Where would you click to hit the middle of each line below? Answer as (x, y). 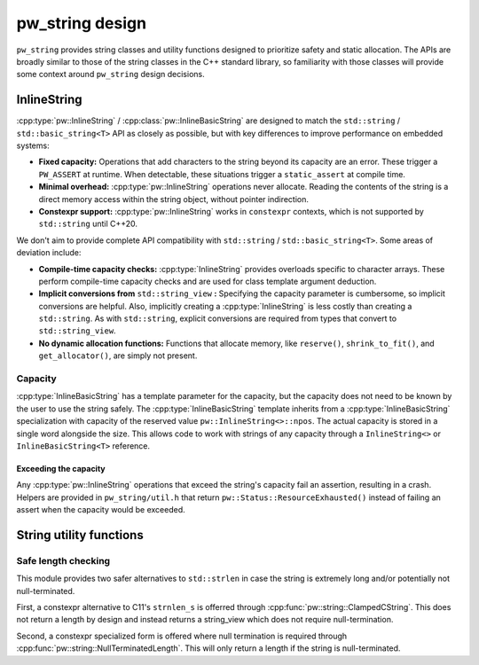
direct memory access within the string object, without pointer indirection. (174, 199)
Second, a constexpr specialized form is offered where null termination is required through (182, 636)
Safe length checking (63, 560)
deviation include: (49, 253)
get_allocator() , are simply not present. (118, 356)
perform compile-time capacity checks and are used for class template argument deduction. (208, 281)
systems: (33, 145)
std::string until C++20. (88, 224)
